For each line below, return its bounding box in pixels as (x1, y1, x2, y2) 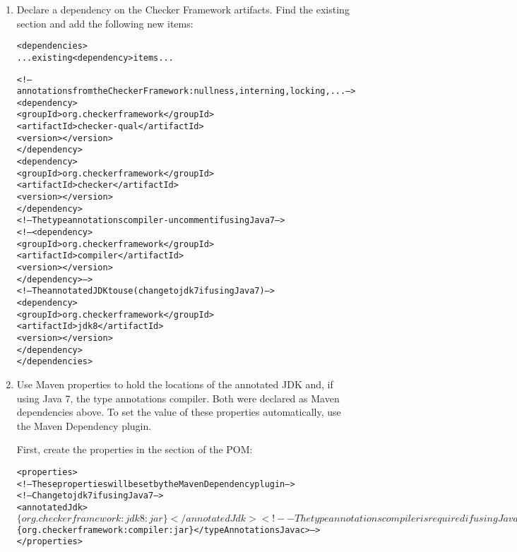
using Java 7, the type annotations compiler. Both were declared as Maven (16, 390, 340, 405)
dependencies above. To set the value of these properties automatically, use (16, 404, 341, 419)
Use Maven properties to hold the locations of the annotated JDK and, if (16, 376, 333, 391)
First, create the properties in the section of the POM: (16, 442, 253, 457)
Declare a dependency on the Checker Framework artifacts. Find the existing (16, 2, 350, 16)
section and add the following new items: (16, 16, 194, 30)
